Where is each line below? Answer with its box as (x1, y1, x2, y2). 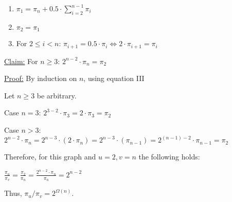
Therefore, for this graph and (4, 151, 96, 162)
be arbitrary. (37, 90, 77, 100)
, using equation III (83, 73, 145, 84)
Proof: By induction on (4, 73, 77, 84)
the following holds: (138, 151, 200, 162)
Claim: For (4, 55, 38, 66)
